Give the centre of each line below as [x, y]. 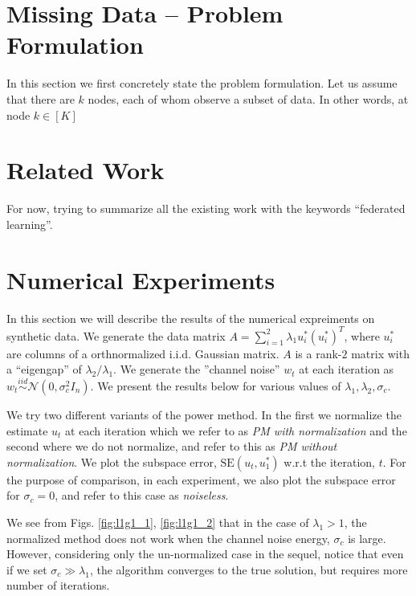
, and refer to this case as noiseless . [142, 495]
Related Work [86, 170]
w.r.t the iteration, [329, 461]
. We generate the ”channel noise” [197, 369]
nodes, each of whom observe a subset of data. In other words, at [248, 98]
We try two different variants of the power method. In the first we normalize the [204, 415]
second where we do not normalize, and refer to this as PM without [172, 446]
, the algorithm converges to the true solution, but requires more [249, 569]
